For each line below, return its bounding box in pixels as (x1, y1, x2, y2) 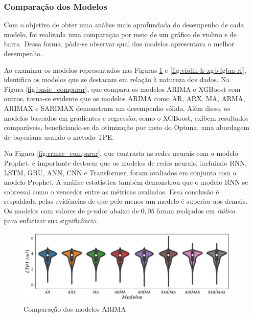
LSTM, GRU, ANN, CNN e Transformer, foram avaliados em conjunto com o (4, 167, 236, 177)
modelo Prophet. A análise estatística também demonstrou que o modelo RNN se (4, 177, 248, 187)
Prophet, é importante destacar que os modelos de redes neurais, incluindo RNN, (4, 157, 247, 168)
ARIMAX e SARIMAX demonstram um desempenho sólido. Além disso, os (4, 103, 230, 113)
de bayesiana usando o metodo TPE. (4, 131, 114, 142)
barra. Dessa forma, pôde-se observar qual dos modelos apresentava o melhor (4, 39, 234, 49)
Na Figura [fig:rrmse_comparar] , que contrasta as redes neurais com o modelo (4, 148, 238, 158)
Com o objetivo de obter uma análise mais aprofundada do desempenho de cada (4, 20, 244, 30)
